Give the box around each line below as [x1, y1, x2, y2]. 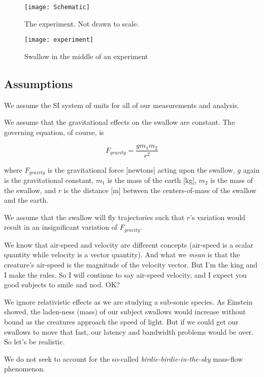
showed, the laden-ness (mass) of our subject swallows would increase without [4, 306, 246, 317]
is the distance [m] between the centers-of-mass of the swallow [63, 184, 256, 195]
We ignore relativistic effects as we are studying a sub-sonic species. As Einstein [4, 296, 253, 307]
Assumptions [4, 75, 73, 91]
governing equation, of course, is [4, 126, 104, 137]
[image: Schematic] [24, 4, 90, 11]
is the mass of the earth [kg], [107, 175, 196, 185]
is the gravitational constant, [4, 175, 94, 185]
